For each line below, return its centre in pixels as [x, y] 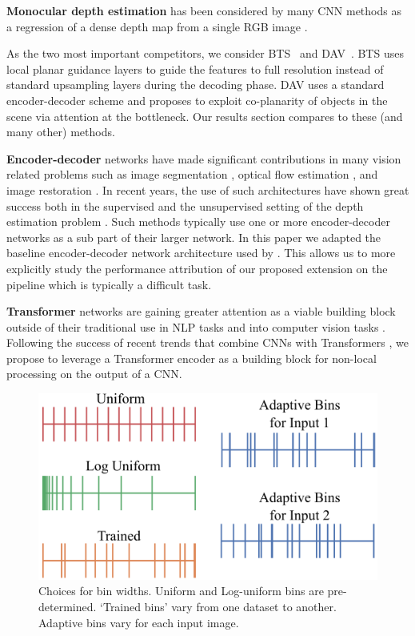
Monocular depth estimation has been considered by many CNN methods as [204, 10]
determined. [68, 606]
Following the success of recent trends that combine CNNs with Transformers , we [207, 342]
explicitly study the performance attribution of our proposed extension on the [197, 268]
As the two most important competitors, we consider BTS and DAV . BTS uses [205, 53]
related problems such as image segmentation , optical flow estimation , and [192, 174]
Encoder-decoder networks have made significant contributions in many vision [204, 158]
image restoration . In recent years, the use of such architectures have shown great [208, 189]
